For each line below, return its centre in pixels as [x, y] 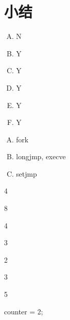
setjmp [26, 173]
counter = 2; [24, 311]
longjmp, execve [41, 156]
